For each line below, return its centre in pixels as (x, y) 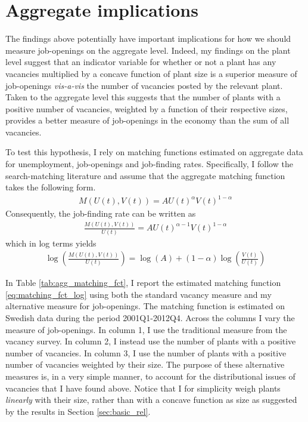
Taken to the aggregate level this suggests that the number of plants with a (143, 97)
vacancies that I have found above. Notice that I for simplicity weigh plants (143, 388)
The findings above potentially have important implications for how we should (148, 38)
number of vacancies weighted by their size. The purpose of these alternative (145, 364)
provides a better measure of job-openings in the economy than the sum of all (147, 120)
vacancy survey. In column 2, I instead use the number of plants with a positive (151, 341)
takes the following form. (51, 187)
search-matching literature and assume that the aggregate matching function (145, 175)
